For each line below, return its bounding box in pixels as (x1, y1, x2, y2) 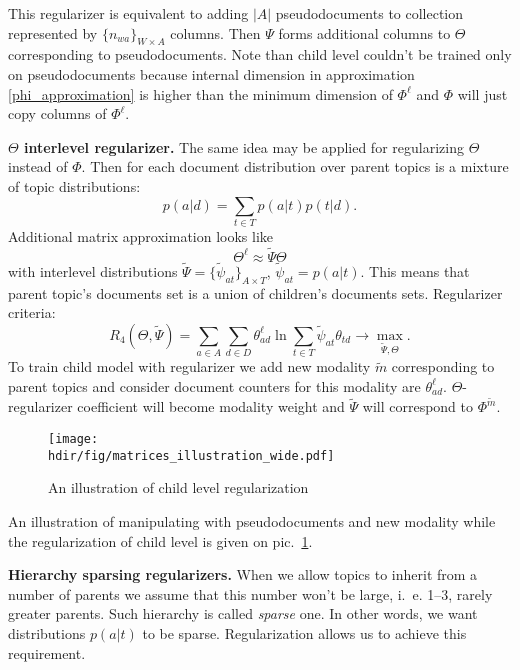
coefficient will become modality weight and (77, 396, 345, 417)
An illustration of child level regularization (48, 477, 309, 498)
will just (457, 83, 508, 104)
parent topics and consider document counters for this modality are (8, 375, 421, 396)
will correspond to (362, 396, 473, 417)
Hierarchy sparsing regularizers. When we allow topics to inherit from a (8, 564, 478, 585)
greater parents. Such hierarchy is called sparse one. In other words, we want (8, 603, 478, 624)
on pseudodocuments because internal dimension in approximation (8, 63, 415, 84)
